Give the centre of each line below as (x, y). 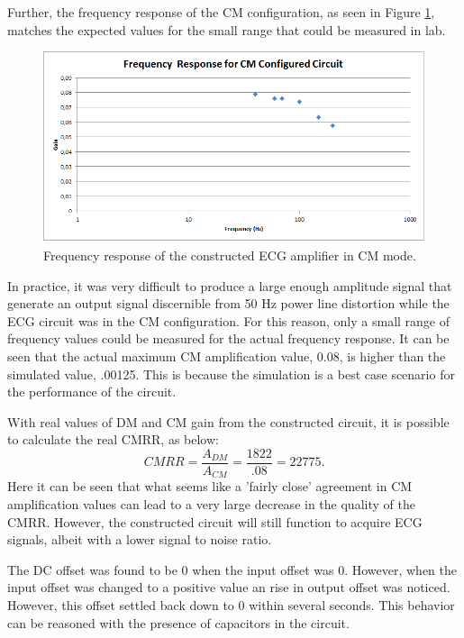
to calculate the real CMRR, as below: (113, 439)
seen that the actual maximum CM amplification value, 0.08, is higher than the (227, 356)
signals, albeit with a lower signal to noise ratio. (140, 539)
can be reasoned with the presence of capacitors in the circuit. (178, 622)
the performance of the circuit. (92, 392)
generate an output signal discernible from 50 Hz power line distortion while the (228, 303)
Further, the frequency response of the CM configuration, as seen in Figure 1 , (221, 12)
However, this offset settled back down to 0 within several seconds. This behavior (231, 605)
